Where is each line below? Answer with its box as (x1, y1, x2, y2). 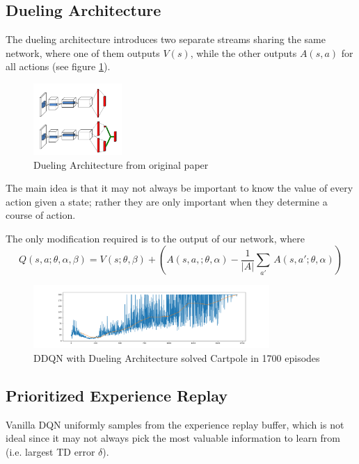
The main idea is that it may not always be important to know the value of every (6, 181, 353, 195)
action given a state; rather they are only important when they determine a (6, 194, 328, 208)
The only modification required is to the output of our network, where (6, 231, 305, 245)
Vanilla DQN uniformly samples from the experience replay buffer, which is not (6, 417, 344, 431)
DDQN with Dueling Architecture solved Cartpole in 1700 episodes (33, 350, 320, 365)
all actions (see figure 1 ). (6, 59, 111, 74)
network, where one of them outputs (6, 45, 160, 60)
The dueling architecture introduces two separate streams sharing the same (6, 32, 326, 47)
